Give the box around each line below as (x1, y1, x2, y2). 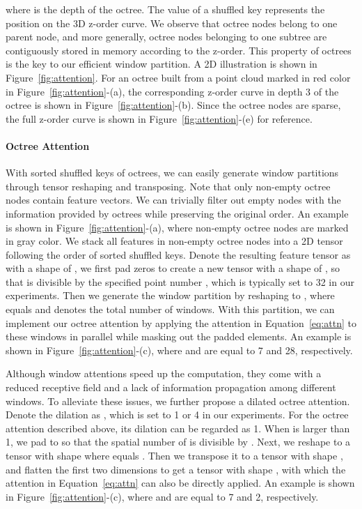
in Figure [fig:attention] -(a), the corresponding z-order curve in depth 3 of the (6, 84, 339, 98)
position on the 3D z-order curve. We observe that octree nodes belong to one (6, 15, 338, 30)
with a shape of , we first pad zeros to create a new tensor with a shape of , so (6, 261, 340, 275)
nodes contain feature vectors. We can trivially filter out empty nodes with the (6, 192, 341, 207)
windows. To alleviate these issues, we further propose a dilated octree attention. (6, 393, 350, 408)
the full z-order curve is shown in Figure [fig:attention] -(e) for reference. (6, 111, 313, 126)
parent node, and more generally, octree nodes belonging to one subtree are (6, 29, 327, 44)
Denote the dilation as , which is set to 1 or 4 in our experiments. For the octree (6, 407, 349, 422)
